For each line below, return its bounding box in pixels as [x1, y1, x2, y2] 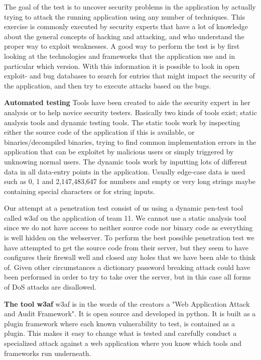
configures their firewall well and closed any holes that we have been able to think [4, 252, 256, 262]
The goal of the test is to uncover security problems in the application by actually [4, 2, 256, 12]
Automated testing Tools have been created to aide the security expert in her [4, 97, 250, 108]
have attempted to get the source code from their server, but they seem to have [4, 242, 248, 252]
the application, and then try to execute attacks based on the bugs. [4, 80, 211, 91]
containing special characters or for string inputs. [4, 186, 155, 196]
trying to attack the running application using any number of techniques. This [4, 11, 245, 22]
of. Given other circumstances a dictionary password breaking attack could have [4, 261, 250, 272]
